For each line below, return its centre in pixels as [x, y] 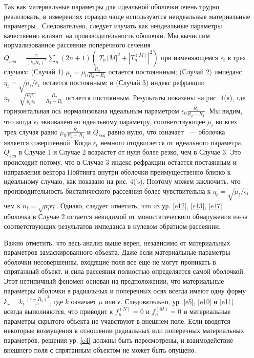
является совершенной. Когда [48, 142]
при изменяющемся [190, 57]
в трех [237, 57]
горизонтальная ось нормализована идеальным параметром [92, 110]
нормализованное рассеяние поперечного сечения [77, 45]
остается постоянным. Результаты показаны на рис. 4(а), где [156, 98]
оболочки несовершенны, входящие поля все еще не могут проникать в [110, 261]
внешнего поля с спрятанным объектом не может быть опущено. [100, 349]
